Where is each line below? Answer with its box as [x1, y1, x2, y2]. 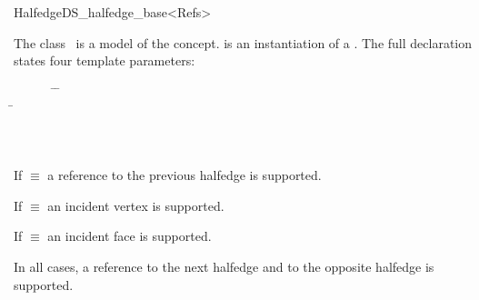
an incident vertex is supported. [47, 195, 225, 215]
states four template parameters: [14, 51, 195, 70]
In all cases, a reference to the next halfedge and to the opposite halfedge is [14, 256, 434, 275]
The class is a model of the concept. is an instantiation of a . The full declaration [14, 33, 473, 52]
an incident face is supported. [47, 226, 212, 245]
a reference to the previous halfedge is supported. [47, 165, 322, 185]
